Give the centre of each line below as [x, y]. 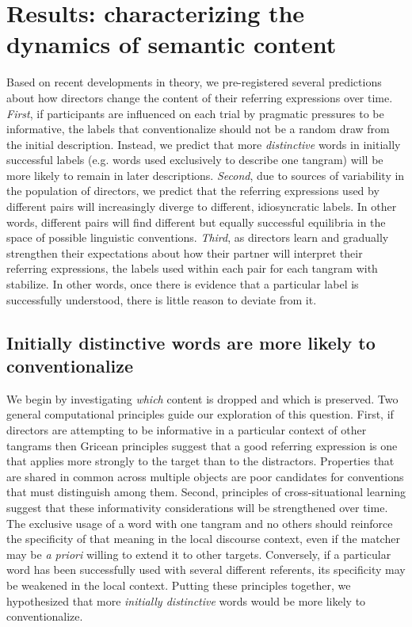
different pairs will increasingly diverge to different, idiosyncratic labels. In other [202, 206]
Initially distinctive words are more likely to [191, 342]
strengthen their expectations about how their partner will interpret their [185, 252]
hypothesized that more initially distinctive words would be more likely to [186, 600]
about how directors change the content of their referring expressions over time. [200, 97]
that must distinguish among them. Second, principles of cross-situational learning [206, 492]
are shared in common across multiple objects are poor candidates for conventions [205, 476]
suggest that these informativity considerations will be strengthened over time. [197, 507]
